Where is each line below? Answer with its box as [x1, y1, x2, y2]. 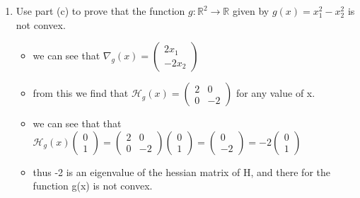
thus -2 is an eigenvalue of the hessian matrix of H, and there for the [33, 164, 330, 179]
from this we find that [33, 86, 129, 100]
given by [232, 4, 269, 18]
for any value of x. [236, 86, 315, 100]
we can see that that [33, 116, 122, 131]
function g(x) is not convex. [33, 178, 153, 193]
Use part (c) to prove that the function [16, 4, 185, 18]
